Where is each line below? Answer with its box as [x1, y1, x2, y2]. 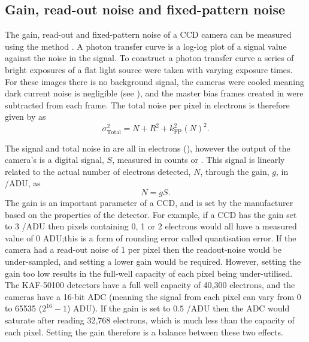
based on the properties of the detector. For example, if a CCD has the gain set [5, 208, 297, 220]
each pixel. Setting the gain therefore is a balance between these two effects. [5, 325, 283, 338]
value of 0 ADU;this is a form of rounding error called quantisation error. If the [5, 231, 296, 244]
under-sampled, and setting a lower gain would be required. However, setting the [5, 255, 301, 267]
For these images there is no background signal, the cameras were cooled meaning [5, 75, 305, 87]
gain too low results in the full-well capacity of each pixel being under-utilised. [5, 267, 293, 279]
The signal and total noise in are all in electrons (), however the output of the [5, 141, 290, 154]
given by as [5, 110, 46, 123]
